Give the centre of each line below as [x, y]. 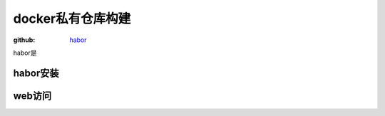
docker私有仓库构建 [72, 19]
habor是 [25, 53]
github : [24, 40]
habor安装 [36, 73]
